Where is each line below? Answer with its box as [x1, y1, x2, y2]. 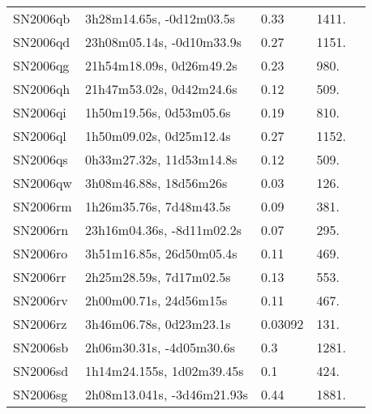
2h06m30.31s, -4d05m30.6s [84, 338, 235, 356]
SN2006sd [13, 361, 69, 380]
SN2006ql [13, 126, 66, 145]
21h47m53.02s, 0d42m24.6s [84, 79, 237, 98]
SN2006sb [13, 338, 69, 356]
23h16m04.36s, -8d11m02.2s [84, 220, 242, 239]
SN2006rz [13, 314, 67, 333]
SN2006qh [13, 79, 71, 98]
